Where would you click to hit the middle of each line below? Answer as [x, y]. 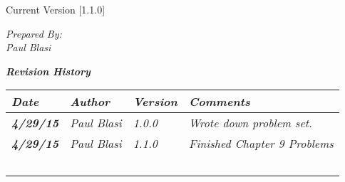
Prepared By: [34, 33]
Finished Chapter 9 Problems [261, 144]
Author [90, 102]
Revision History [48, 71]
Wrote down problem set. [250, 123]
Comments [219, 102]
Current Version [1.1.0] [56, 9]
